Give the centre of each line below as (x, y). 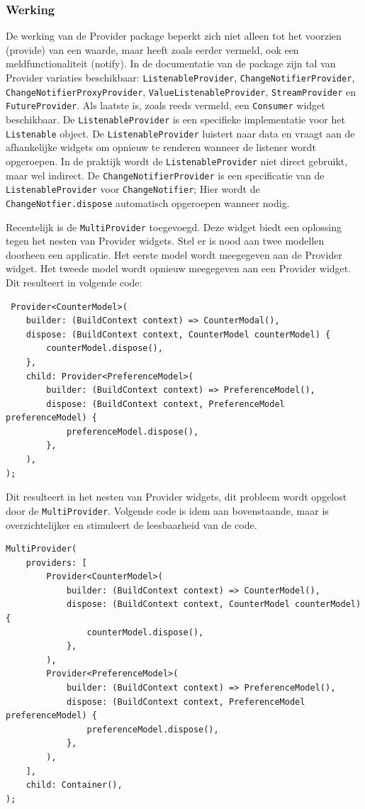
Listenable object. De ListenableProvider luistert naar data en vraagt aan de (180, 133)
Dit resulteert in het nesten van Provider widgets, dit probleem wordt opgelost (176, 497)
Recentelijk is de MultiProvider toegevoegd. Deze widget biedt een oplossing (174, 227)
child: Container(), (74, 785)
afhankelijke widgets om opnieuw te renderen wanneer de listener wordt (161, 147)
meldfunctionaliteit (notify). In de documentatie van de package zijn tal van (171, 63)
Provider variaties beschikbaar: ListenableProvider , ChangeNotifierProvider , (180, 77)
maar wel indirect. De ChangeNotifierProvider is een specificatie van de (165, 175)
